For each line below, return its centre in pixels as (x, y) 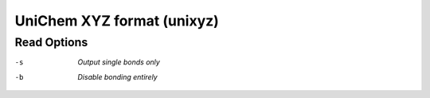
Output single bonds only (119, 62)
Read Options (51, 42)
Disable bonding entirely (118, 76)
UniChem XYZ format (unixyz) (117, 21)
